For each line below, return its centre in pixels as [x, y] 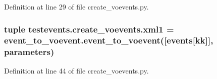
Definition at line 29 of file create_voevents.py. [76, 6]
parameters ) [29, 52]
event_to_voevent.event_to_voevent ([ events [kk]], [109, 40]
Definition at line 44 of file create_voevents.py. [76, 70]
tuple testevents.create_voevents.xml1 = [89, 29]
